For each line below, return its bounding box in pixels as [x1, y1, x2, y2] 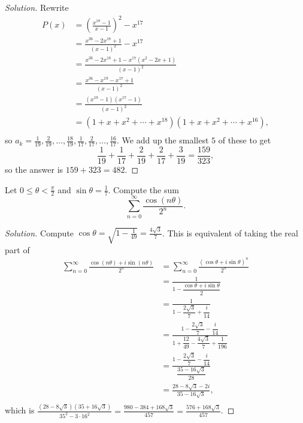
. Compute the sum [108, 183, 179, 196]
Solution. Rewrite [5, 1, 69, 13]
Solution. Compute [5, 226, 74, 239]
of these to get [218, 134, 271, 146]
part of [5, 243, 30, 256]
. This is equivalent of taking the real [162, 226, 298, 239]
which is [5, 404, 35, 416]
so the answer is [5, 163, 63, 176]
